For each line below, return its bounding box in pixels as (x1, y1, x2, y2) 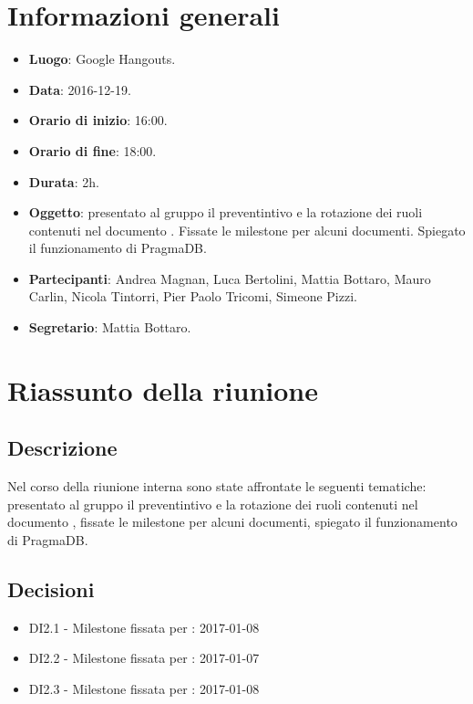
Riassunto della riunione (7, 371, 318, 408)
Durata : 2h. (28, 172, 99, 191)
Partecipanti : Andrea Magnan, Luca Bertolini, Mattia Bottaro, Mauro (28, 268, 431, 288)
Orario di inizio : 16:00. (28, 110, 168, 130)
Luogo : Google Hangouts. (28, 49, 176, 68)
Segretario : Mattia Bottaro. (28, 318, 191, 337)
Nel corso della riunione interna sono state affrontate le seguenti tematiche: (7, 477, 427, 496)
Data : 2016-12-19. (28, 79, 131, 99)
